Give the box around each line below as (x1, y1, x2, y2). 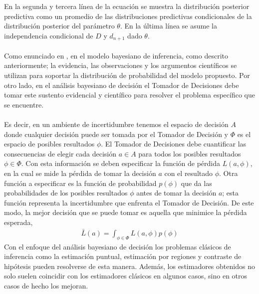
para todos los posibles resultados (138, 148, 241, 158)
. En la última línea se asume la (120, 20, 217, 31)
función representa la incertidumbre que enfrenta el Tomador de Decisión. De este (4, 197, 254, 207)
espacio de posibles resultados (4, 138, 95, 149)
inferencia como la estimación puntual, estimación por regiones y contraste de (4, 251, 242, 261)
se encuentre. (4, 99, 44, 109)
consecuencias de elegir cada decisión (4, 148, 117, 158)
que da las (181, 177, 212, 188)
